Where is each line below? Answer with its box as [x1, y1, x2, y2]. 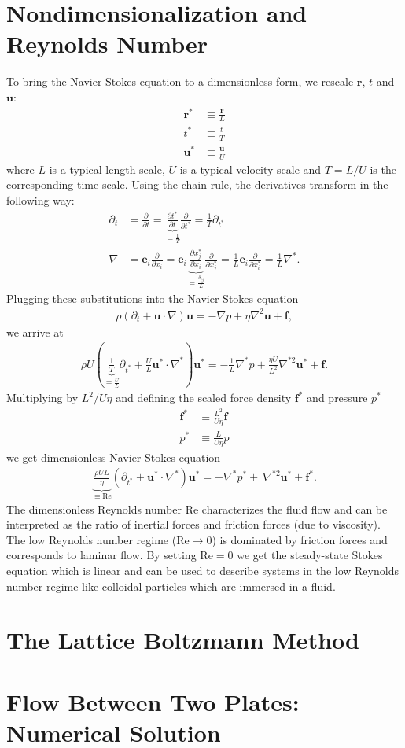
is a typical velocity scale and [179, 160, 322, 177]
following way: [6, 191, 75, 208]
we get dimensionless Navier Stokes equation [6, 448, 221, 465]
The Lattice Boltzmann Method [6, 624, 359, 656]
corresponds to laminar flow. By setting [6, 547, 197, 563]
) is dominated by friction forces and [212, 531, 388, 547]
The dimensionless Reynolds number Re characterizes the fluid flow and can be [6, 500, 388, 517]
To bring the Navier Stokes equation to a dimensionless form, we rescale [6, 73, 354, 90]
